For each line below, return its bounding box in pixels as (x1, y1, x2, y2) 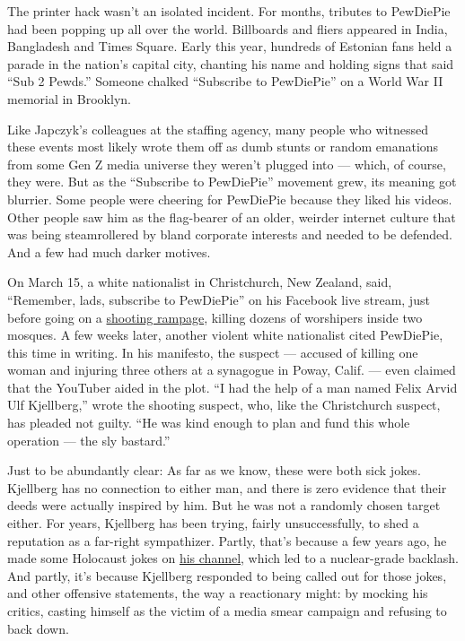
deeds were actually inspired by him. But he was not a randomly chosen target (7, 496, 441, 515)
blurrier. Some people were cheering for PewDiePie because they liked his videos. (7, 189, 452, 208)
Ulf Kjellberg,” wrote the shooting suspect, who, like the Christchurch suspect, (7, 395, 441, 414)
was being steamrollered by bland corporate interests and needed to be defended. (7, 225, 452, 244)
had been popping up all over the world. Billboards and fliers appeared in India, (7, 19, 448, 38)
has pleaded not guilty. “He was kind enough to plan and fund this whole (7, 413, 410, 432)
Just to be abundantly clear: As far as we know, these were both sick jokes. (7, 461, 421, 480)
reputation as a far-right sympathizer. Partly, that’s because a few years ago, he (7, 531, 447, 550)
